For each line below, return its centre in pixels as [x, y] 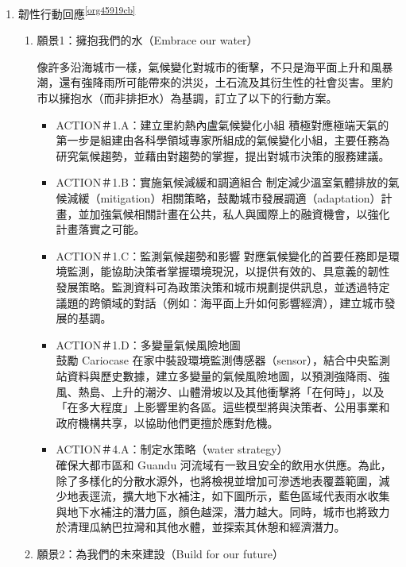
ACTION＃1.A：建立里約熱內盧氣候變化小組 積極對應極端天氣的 [222, 124]
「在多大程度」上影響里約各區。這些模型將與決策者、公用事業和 [223, 407]
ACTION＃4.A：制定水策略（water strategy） [172, 449]
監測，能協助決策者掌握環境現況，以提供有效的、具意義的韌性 [228, 271]
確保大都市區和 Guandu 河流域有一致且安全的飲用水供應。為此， [224, 464]
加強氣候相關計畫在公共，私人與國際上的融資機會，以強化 [240, 213]
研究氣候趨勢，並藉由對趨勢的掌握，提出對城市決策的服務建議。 [223, 155]
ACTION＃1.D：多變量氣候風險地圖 [148, 344]
